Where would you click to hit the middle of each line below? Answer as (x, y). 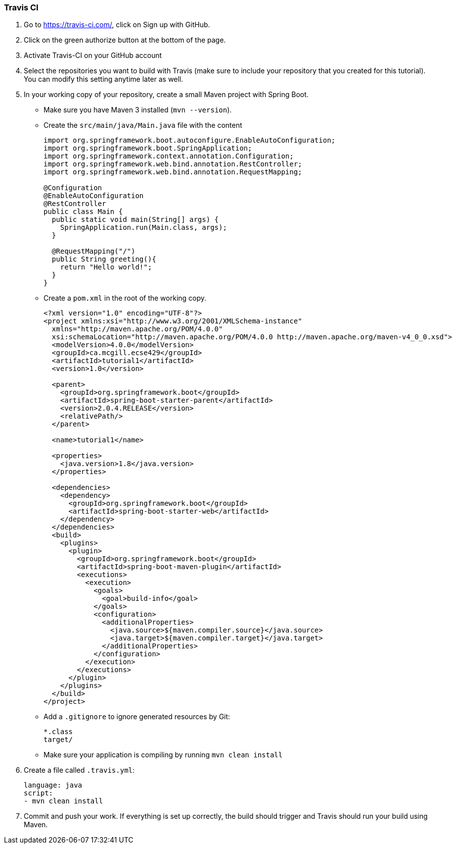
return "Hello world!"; (106, 267)
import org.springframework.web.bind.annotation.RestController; (173, 164)
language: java (53, 785)
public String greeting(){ (104, 259)
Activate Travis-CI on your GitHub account (93, 55)
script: (39, 793)
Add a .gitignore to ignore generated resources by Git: (137, 717)
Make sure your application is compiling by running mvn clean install (163, 755)
